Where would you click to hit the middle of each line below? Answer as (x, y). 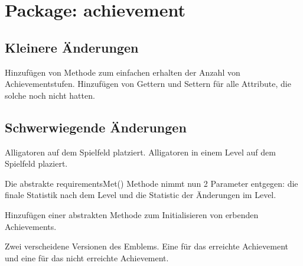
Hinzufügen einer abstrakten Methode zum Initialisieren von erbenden (132, 214)
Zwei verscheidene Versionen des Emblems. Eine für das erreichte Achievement (147, 246)
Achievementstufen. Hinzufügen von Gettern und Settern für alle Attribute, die (148, 84)
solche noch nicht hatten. (50, 95)
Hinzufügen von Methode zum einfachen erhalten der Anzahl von (123, 72)
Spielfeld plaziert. (36, 163)
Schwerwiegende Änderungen (96, 127)
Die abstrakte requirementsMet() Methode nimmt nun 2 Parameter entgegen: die (151, 183)
